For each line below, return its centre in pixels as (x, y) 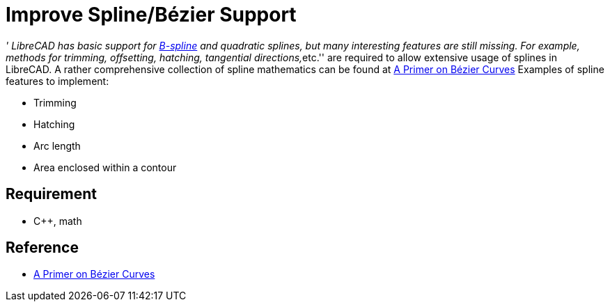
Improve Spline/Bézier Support (151, 15)
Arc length (57, 145)
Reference (42, 248)
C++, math (58, 221)
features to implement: (57, 81)
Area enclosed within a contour (105, 167)
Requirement (52, 194)
